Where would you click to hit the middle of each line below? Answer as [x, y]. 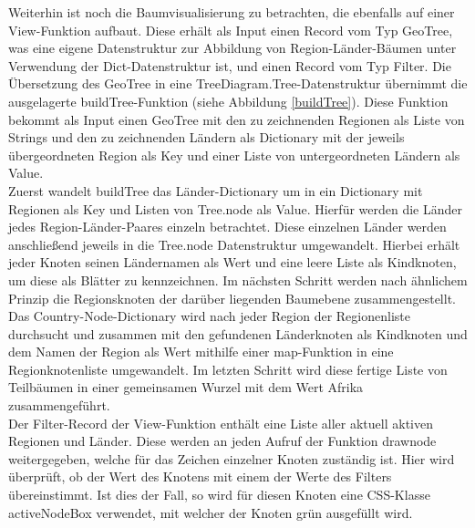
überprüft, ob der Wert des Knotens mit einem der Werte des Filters [200, 476]
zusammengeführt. [59, 405]
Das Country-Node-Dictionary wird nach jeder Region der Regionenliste [209, 316]
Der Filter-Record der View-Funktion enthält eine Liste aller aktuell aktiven [221, 423]
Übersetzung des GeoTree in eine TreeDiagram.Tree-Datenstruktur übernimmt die [238, 83]
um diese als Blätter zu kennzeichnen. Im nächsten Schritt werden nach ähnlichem [238, 280]
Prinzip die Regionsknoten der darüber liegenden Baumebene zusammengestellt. [232, 298]
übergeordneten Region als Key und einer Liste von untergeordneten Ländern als [234, 155]
